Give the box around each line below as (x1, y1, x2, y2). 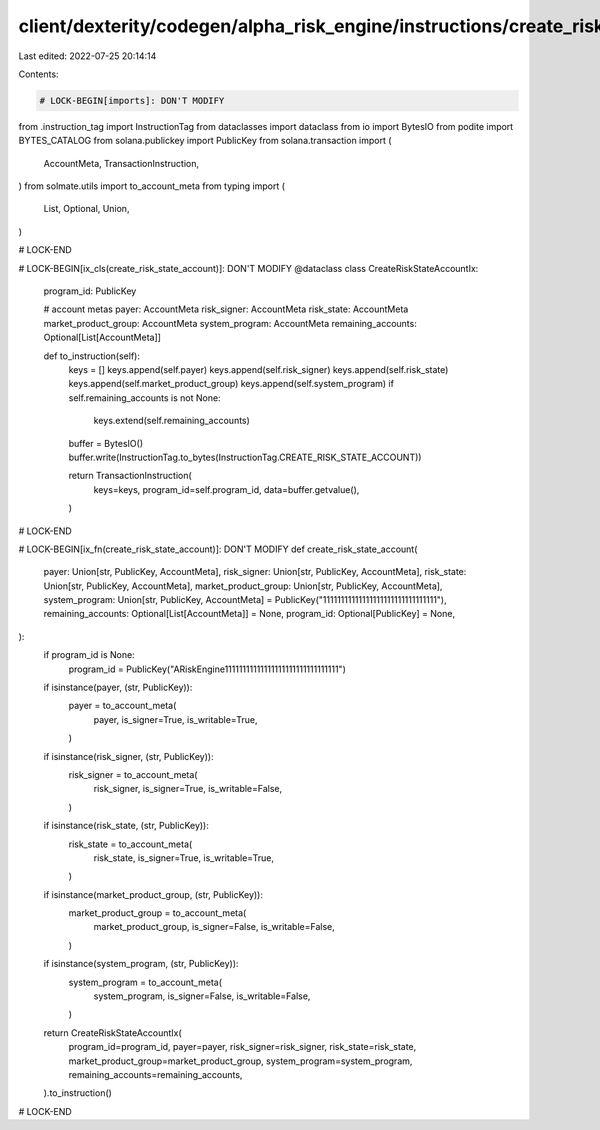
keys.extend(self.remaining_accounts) (93, 415, 250, 427)
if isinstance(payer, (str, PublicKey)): (43, 681, 193, 694)
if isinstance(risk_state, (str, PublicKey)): (43, 820, 209, 832)
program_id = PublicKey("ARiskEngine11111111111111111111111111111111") (68, 663, 347, 675)
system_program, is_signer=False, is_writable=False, (93, 990, 311, 1002)
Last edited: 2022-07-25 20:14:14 (18, 50, 157, 62)
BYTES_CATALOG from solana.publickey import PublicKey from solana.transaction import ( (18, 135, 392, 147)
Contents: (18, 68, 59, 80)
